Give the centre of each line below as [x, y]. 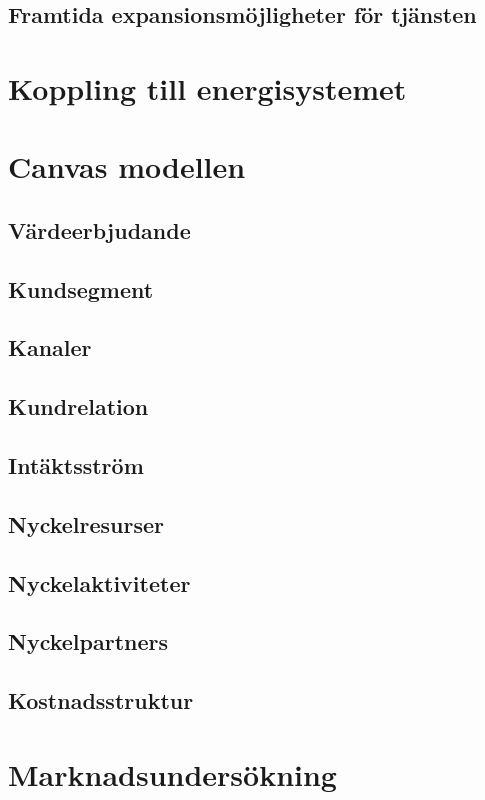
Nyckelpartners [88, 641]
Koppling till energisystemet [207, 87]
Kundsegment [81, 288]
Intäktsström [76, 465]
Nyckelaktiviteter [99, 582]
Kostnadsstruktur [101, 700]
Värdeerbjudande [99, 229]
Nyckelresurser [86, 523]
